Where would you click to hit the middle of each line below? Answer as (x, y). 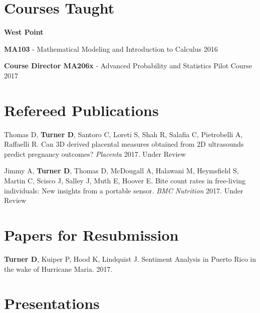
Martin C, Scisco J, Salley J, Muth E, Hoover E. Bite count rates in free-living (125, 180)
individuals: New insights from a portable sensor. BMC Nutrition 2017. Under (124, 190)
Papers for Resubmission (91, 234)
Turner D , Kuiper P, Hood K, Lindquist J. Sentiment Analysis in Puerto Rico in (130, 258)
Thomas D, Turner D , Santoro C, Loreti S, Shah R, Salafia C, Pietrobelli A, (123, 134)
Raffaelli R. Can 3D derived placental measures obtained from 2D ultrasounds (124, 144)
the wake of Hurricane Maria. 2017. (58, 269)
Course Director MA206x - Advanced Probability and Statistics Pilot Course (128, 66)
